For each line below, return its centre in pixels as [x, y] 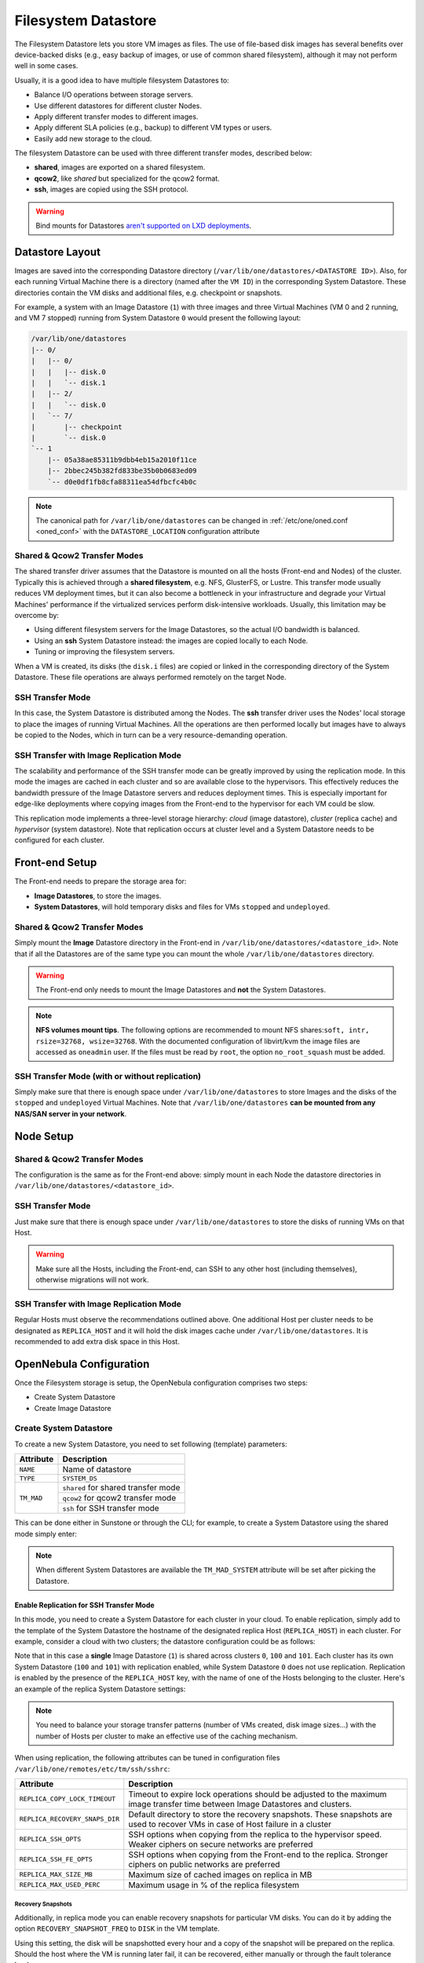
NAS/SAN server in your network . [71, 1113]
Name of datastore [97, 1470]
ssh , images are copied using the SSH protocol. [111, 189]
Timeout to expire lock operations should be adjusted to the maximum [258, 1794]
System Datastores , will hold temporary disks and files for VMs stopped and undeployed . [182, 907]
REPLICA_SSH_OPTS [50, 1839]
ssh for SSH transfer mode [111, 1508]
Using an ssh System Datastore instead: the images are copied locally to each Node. [171, 641]
